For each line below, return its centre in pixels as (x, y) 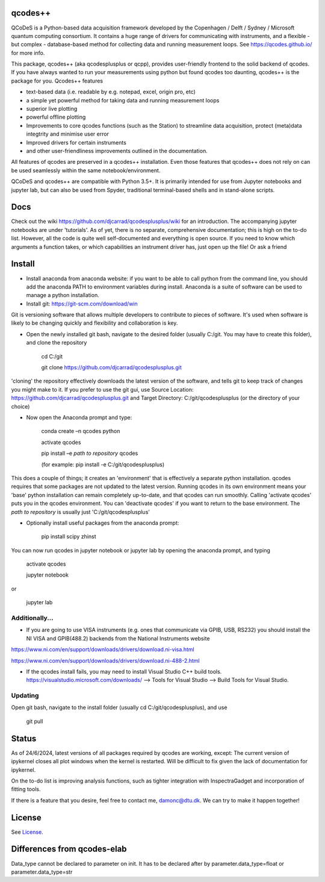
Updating (25, 696)
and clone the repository (57, 343)
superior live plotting (52, 109)
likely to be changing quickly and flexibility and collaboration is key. (94, 323)
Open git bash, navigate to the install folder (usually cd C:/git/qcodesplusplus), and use (119, 707)
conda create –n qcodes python (81, 431)
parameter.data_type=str (42, 872)
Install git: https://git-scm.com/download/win (82, 304)
